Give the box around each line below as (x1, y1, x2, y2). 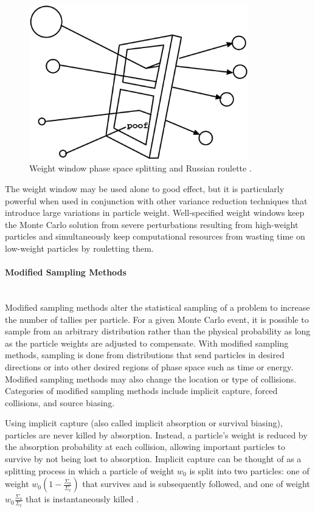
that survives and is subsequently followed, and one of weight (82, 477, 310, 490)
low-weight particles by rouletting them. (5, 241, 154, 254)
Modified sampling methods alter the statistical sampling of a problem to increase (5, 300, 310, 313)
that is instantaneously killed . (26, 493, 139, 505)
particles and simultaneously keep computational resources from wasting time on (5, 230, 305, 243)
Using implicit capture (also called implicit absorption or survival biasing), (5, 417, 283, 429)
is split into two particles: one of (189, 464, 310, 477)
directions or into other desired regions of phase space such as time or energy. (5, 360, 294, 373)
